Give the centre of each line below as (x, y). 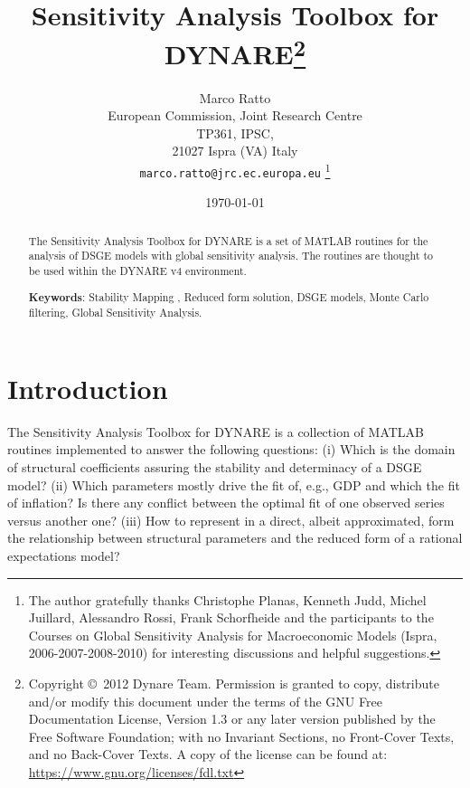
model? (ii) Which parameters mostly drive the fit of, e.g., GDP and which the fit (234, 484)
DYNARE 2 (235, 52)
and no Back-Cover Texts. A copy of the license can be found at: (208, 754)
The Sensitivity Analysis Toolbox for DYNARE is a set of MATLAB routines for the (228, 240)
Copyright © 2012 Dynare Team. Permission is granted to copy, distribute (234, 683)
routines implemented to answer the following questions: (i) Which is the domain (231, 449)
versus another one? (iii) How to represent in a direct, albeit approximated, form (231, 520)
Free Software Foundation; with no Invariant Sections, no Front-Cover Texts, (241, 736)
